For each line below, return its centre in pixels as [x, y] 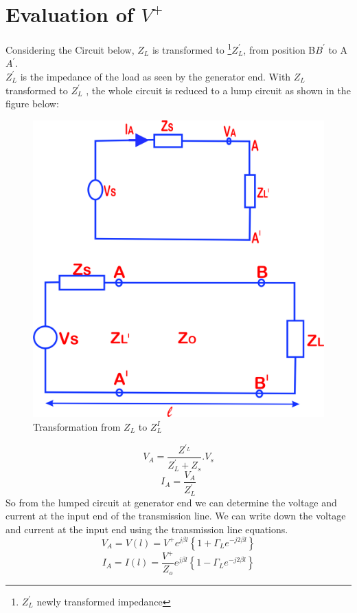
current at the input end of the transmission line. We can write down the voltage [176, 516]
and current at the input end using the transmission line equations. [147, 529]
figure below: [32, 104]
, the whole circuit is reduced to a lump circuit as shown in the [218, 90]
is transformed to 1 [192, 49]
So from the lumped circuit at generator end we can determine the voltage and [171, 502]
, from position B [279, 49]
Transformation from [77, 426]
